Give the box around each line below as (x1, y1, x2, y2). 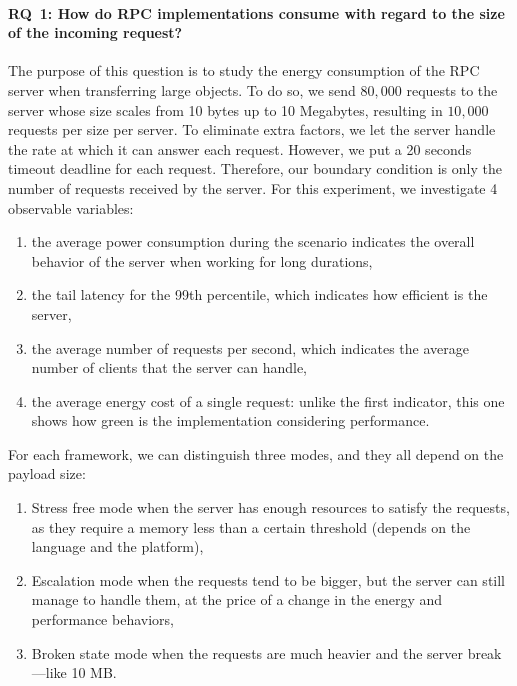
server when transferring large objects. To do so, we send (8, 79, 356, 100)
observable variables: (8, 197, 134, 218)
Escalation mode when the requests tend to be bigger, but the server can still (31, 569, 506, 590)
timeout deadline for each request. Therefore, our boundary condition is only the (8, 158, 502, 179)
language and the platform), (31, 536, 204, 557)
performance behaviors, (31, 609, 174, 630)
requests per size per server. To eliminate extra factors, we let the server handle (8, 119, 496, 140)
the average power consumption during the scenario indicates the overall (31, 231, 475, 252)
